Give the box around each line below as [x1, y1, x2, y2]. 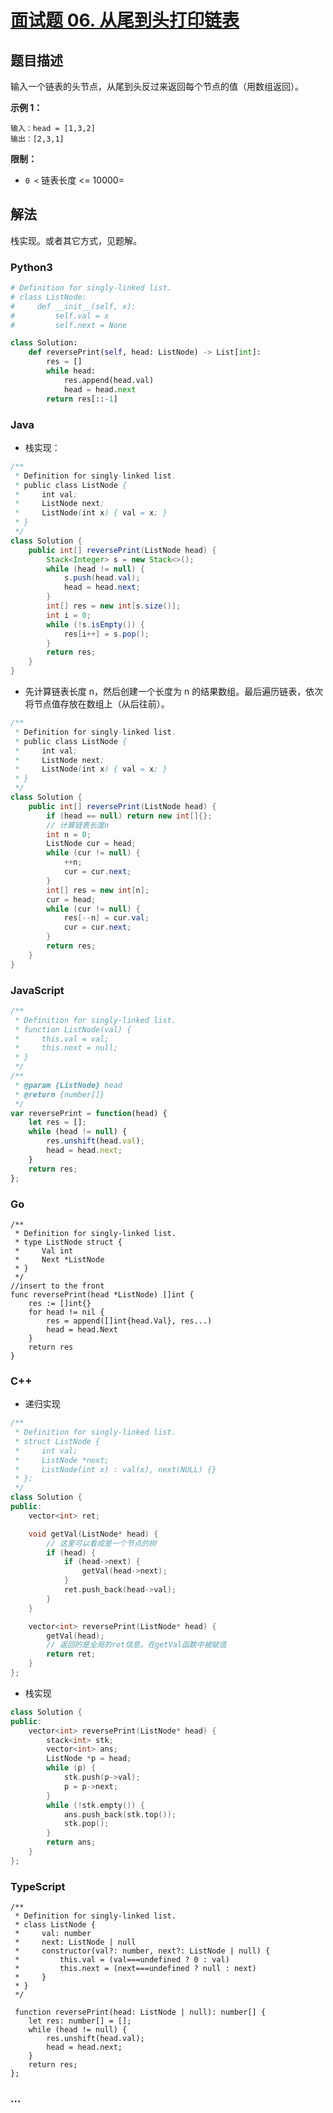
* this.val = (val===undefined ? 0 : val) [14, 1955, 230, 1965]
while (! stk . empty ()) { [46, 1800, 145, 1810]
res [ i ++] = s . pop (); [63, 629, 150, 639]
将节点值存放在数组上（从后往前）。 [24, 698, 170, 710]
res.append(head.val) [63, 375, 155, 385]
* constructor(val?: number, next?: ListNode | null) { [14, 1946, 271, 1956]
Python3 [10, 260, 53, 274]
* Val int [14, 1246, 74, 1256]
